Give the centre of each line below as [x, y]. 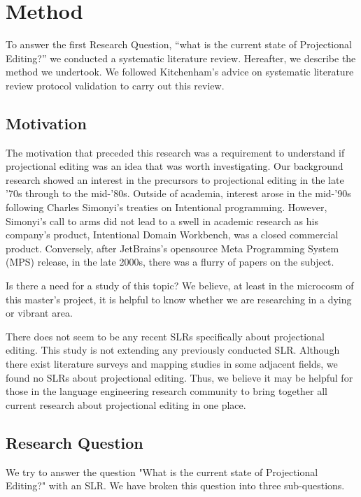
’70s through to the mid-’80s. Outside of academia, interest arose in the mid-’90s [178, 193]
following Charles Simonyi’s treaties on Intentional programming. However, [167, 207]
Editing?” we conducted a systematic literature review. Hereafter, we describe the [181, 58]
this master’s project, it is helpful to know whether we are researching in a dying [179, 299]
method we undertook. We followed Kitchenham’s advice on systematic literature [180, 72]
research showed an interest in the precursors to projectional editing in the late [175, 179]
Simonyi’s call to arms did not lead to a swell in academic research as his [162, 221]
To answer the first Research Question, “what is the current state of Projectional [179, 44]
